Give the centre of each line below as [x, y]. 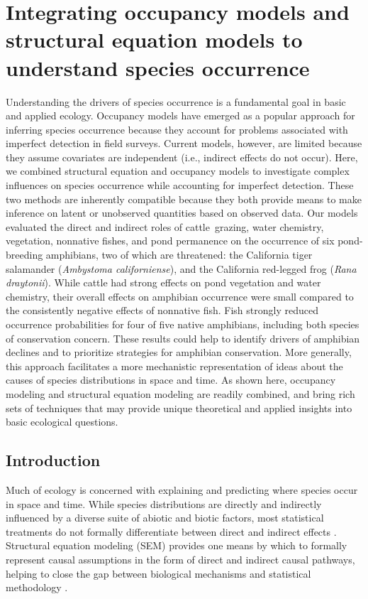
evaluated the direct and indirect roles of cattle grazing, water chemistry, [165, 226]
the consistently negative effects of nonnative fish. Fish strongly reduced [162, 310]
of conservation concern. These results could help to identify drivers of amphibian [183, 338]
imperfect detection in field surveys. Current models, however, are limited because [184, 143]
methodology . [37, 587]
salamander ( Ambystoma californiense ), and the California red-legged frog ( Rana [181, 268]
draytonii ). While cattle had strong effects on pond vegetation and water [163, 282]
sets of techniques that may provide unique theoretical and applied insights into [179, 408]
